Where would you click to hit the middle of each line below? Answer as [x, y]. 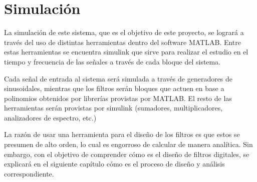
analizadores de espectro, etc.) [50, 117]
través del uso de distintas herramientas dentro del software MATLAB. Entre [122, 42]
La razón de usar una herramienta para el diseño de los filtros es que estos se [122, 134]
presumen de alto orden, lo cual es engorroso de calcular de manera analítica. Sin [128, 144]
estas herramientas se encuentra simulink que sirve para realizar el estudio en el [126, 52]
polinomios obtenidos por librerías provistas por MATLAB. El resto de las [118, 98]
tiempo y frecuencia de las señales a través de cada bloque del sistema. [112, 61]
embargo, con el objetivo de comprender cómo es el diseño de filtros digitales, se [127, 154]
